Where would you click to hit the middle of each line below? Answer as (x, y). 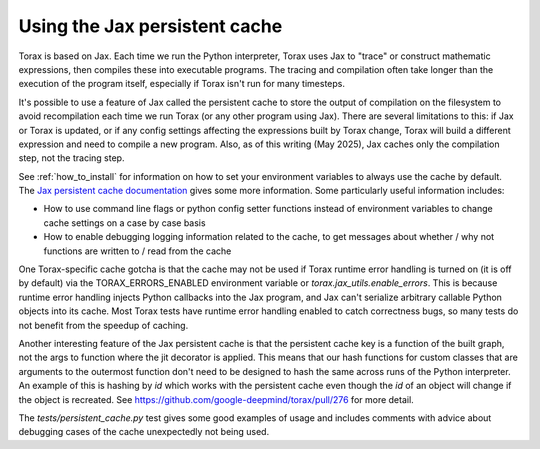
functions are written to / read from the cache (137, 251)
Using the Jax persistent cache (150, 26)
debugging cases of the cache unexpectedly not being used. (144, 432)
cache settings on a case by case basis (124, 222)
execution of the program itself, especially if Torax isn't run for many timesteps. (181, 84)
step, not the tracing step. (71, 158)
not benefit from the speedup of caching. (103, 325)
